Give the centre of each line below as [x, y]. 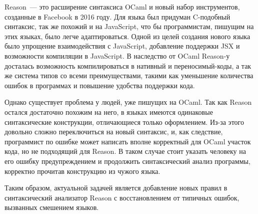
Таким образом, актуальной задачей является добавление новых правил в [116, 188]
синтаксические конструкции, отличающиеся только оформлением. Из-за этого [124, 122]
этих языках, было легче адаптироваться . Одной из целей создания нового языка [127, 36]
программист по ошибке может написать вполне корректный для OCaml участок [128, 141]
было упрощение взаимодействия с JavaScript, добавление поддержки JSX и [122, 46]
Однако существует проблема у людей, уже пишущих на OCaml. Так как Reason [128, 102]
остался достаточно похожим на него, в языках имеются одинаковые [109, 112]
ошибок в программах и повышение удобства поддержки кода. [100, 85]
